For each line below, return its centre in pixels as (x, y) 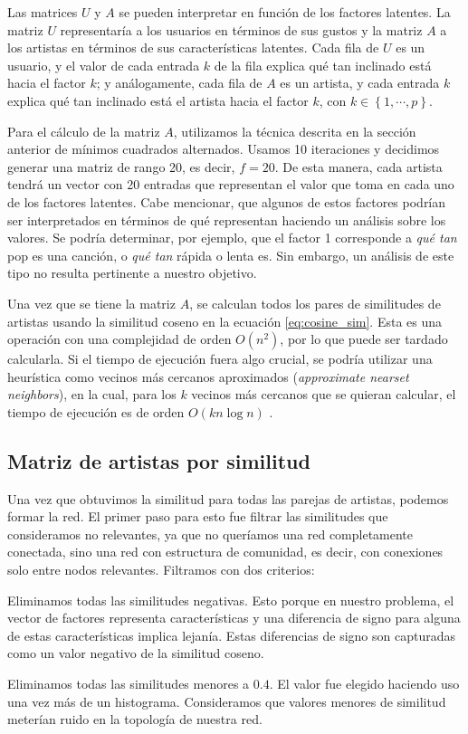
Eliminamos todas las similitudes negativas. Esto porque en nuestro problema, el (231, 600)
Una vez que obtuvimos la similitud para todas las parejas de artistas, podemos (228, 498)
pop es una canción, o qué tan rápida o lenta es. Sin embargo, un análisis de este (231, 255)
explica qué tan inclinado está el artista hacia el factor (158, 100)
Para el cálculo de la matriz (84, 131)
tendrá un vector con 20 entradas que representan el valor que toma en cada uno (231, 184)
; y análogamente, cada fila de (179, 83)
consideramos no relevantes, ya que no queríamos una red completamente (210, 534)
